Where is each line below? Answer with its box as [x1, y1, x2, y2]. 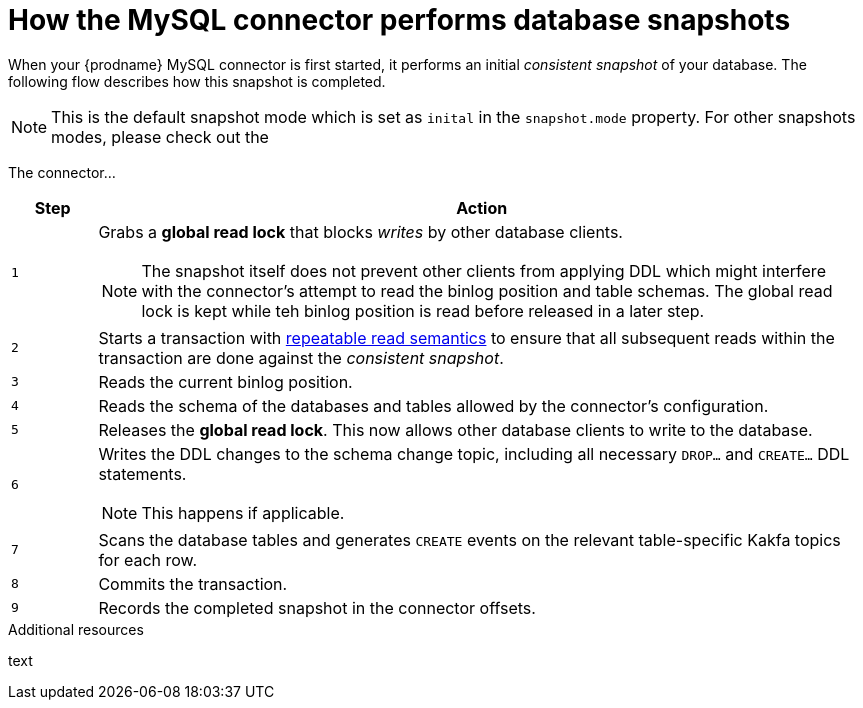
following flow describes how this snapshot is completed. [8, 72, 386, 90]
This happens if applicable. [141, 502, 345, 523]
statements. [98, 463, 187, 484]
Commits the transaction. [98, 573, 288, 594]
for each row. [98, 549, 198, 570]
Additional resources [8, 620, 144, 638]
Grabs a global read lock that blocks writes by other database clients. [98, 221, 623, 242]
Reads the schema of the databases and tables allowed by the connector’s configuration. [98, 395, 769, 416]
